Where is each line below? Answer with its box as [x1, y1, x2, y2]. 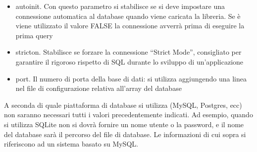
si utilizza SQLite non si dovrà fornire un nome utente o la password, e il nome [4, 119, 244, 129]
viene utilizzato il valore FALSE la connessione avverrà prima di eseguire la [15, 20, 245, 31]
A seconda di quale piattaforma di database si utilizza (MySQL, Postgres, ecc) [4, 99, 242, 110]
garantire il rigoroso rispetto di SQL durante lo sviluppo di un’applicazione [15, 56, 244, 67]
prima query [15, 30, 53, 40]
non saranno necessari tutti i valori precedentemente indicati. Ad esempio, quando [4, 109, 253, 120]
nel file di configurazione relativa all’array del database [15, 83, 182, 93]
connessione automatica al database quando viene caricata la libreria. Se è [15, 10, 241, 21]
